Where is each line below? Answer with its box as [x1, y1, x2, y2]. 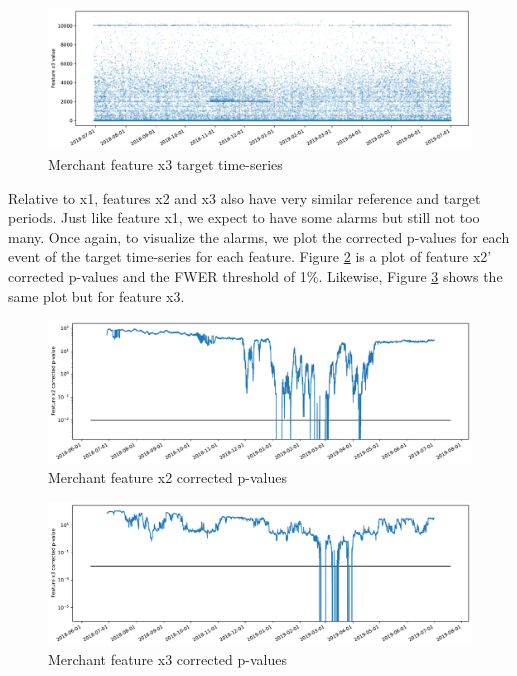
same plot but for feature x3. [8, 285, 185, 306]
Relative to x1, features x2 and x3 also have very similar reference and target [8, 187, 481, 208]
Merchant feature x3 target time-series [48, 154, 283, 175]
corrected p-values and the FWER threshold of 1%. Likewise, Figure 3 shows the [8, 266, 503, 286]
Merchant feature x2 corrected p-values [48, 467, 287, 488]
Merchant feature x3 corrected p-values [48, 649, 287, 670]
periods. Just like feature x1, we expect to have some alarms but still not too [8, 207, 480, 228]
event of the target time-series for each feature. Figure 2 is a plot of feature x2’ [8, 246, 492, 267]
